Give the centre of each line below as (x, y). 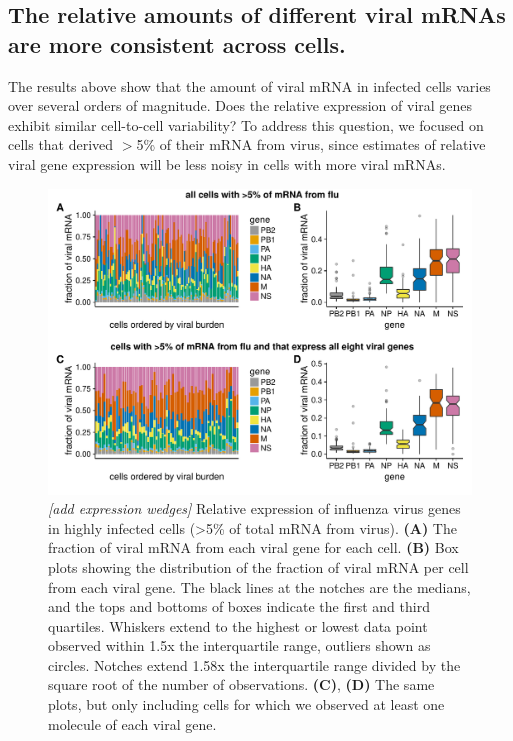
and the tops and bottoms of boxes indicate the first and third (239, 606)
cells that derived (61, 144)
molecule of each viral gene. (132, 723)
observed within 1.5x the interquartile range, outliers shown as (239, 645)
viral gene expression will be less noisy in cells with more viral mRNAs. (227, 163)
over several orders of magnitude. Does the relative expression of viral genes (240, 105)
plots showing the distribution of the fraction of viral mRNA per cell (258, 566)
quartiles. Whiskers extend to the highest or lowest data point (238, 625)
